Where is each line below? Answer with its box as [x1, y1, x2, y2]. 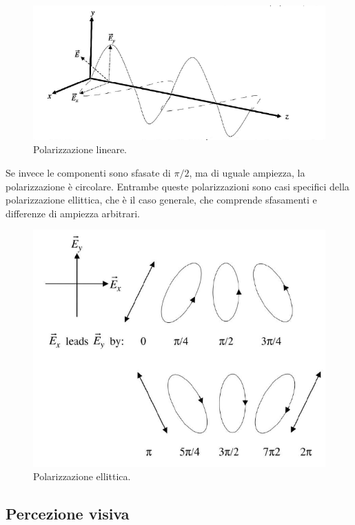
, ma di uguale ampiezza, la [189, 166, 305, 180]
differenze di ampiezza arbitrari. [6, 206, 140, 220]
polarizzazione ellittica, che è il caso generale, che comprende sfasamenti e [6, 192, 317, 207]
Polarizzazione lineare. [33, 142, 127, 157]
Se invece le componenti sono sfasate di [6, 166, 171, 180]
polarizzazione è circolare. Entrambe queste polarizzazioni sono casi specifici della [6, 179, 349, 193]
